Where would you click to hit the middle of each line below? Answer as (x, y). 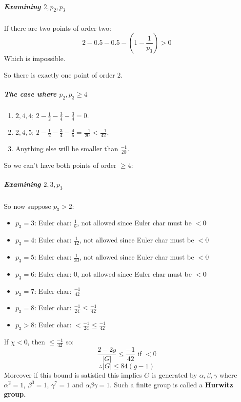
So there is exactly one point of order (60, 74)
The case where (30, 94)
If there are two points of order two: (58, 28)
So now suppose (28, 206)
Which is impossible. (35, 58)
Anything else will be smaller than (67, 149)
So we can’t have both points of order (60, 165)
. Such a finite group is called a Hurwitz (171, 384)
